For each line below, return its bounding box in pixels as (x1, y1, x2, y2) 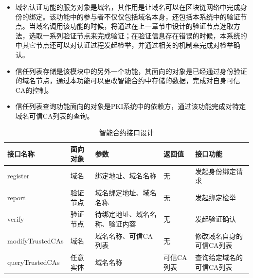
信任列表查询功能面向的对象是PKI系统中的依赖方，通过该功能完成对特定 (15, 101, 246, 111)
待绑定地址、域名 (95, 209, 150, 219)
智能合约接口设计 (99, 127, 154, 137)
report (7, 192, 26, 202)
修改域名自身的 (195, 230, 243, 241)
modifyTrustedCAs (7, 235, 64, 245)
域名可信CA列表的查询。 (15, 110, 94, 121)
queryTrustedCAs (7, 257, 60, 267)
